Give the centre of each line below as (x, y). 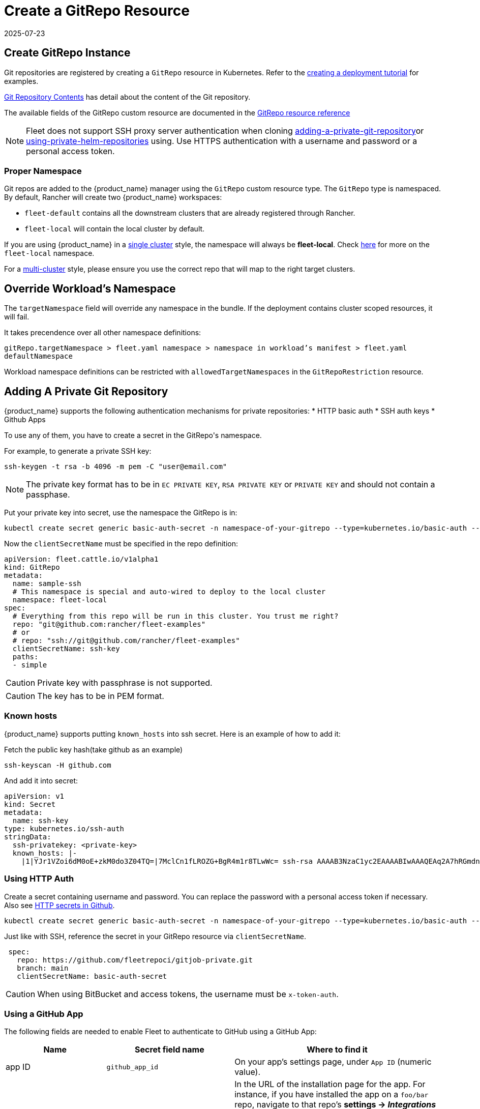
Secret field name (169, 1050)
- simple (30, 665)
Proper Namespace (43, 171)
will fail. (17, 317)
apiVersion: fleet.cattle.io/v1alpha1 (81, 559)
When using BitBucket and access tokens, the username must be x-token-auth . (188, 994)
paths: (25, 657)
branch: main (43, 968)
